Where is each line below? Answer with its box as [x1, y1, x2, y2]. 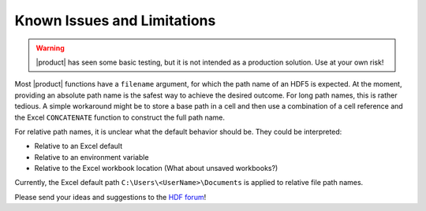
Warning [35, 43, 65, 53]
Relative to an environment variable [34, 152, 149, 161]
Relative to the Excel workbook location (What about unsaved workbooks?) [34, 164, 278, 173]
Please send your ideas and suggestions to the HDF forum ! [14, 192, 207, 202]
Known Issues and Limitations [14, 12, 216, 29]
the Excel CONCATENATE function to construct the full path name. [14, 113, 225, 122]
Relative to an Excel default [34, 142, 122, 151]
